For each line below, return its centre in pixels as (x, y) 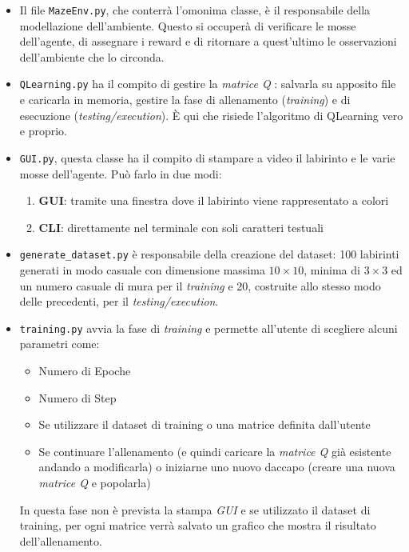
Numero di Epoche (85, 370)
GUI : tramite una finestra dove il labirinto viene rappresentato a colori (214, 200)
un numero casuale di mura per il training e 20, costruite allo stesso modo (200, 285)
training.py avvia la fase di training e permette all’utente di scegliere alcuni (208, 328)
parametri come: (60, 344)
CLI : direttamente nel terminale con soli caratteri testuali (181, 227)
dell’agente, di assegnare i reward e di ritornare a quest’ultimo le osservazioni (208, 41)
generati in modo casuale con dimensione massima (142, 269)
